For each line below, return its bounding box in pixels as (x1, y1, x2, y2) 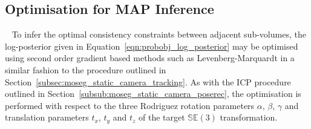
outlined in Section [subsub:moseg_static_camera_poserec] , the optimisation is (5, 87, 301, 100)
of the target (139, 111, 185, 124)
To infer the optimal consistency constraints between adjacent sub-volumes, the (11, 28, 306, 41)
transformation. (220, 111, 278, 124)
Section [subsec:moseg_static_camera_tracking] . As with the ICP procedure (5, 75, 291, 88)
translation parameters (5, 111, 89, 124)
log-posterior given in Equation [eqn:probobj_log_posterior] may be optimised (5, 39, 298, 52)
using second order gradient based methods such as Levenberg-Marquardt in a (5, 51, 295, 64)
